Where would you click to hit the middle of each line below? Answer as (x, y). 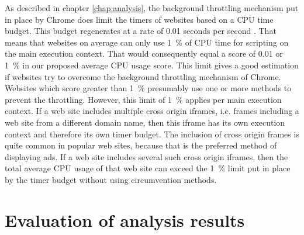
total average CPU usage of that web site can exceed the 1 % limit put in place (148, 168)
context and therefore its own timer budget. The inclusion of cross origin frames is (152, 134)
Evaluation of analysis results (125, 220)
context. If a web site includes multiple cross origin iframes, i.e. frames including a (152, 111)
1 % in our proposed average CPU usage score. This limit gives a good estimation (152, 65)
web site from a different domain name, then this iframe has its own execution (145, 122)
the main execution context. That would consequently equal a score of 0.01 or (144, 53)
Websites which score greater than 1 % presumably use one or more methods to (148, 88)
